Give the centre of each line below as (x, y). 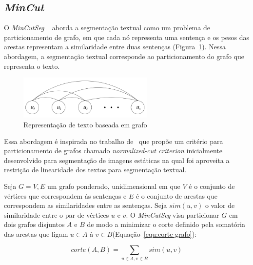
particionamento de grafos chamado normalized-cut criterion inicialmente (113, 151)
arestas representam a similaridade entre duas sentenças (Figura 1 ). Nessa (115, 47)
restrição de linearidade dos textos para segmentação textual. (95, 170)
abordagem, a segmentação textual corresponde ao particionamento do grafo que (124, 56)
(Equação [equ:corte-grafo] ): (155, 234)
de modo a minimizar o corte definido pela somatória (166, 224)
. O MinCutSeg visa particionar (173, 214)
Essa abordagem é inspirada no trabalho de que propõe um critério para (114, 141)
